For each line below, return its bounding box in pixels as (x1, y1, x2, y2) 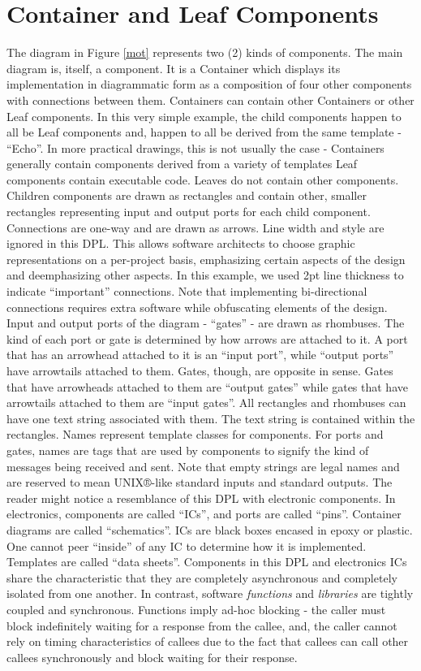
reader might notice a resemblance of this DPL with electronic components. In (6, 489, 396, 506)
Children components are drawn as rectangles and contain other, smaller (6, 187, 367, 204)
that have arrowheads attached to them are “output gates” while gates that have (6, 378, 408, 395)
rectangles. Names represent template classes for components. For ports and (6, 426, 384, 443)
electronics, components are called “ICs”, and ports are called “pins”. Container (6, 505, 402, 522)
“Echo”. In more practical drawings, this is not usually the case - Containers (6, 139, 384, 156)
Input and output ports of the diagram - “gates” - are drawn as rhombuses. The (6, 314, 405, 331)
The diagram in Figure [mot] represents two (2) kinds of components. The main (6, 44, 403, 61)
